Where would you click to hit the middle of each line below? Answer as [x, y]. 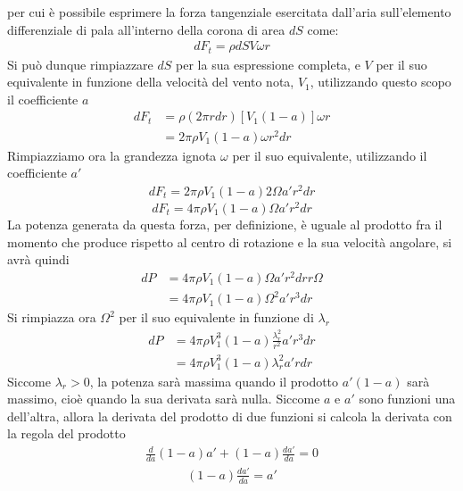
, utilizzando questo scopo [380, 82]
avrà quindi [38, 259]
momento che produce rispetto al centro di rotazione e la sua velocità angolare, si [230, 241]
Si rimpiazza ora [52, 317]
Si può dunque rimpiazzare [80, 64]
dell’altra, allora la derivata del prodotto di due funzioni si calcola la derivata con [230, 416]
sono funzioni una [407, 399]
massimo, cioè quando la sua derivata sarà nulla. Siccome [164, 399]
